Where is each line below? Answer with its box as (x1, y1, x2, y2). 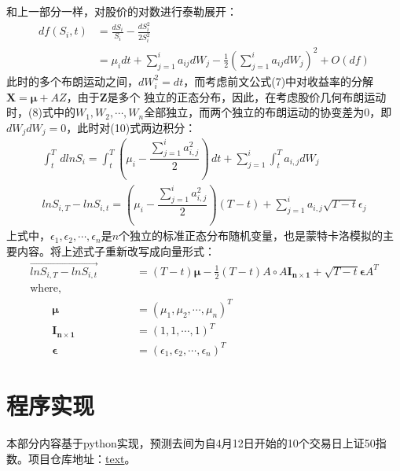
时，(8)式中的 (6, 104, 75, 120)
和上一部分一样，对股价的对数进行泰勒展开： (6, 3, 237, 19)
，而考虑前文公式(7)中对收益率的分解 (183, 72, 374, 89)
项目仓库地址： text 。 (28, 450, 136, 466)
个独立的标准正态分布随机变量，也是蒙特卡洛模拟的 (119, 227, 383, 244)
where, (30, 283, 61, 295)
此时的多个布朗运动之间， (6, 72, 138, 89)
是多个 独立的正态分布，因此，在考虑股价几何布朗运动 (107, 88, 387, 105)
